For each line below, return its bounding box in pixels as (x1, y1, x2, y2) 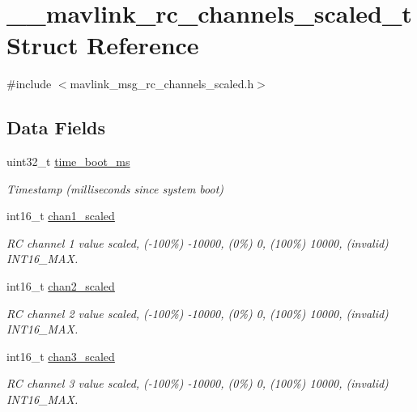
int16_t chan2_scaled (6, 278, 115, 295)
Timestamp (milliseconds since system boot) (6, 180, 224, 197)
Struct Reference (6, 28, 199, 62)
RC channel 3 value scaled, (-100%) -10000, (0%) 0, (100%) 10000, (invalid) (6, 375, 389, 392)
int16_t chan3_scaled (6, 347, 115, 364)
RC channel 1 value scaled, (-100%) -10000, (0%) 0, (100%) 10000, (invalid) (6, 234, 389, 251)
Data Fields (6, 115, 106, 140)
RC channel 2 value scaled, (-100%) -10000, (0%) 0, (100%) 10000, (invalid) (6, 304, 389, 321)
